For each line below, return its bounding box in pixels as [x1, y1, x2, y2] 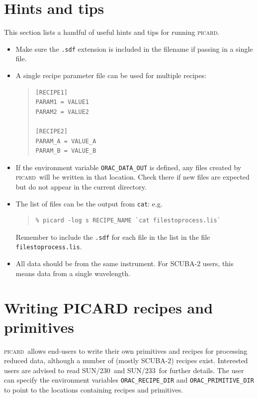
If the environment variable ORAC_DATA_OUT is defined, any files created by [15, 162, 242, 172]
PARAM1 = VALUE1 [35, 99, 89, 106]
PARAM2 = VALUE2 [35, 108, 89, 115]
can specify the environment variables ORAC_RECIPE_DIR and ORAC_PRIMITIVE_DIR [4, 375, 254, 385]
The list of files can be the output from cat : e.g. [15, 198, 163, 208]
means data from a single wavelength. [15, 268, 130, 278]
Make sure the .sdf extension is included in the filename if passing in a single [15, 43, 253, 54]
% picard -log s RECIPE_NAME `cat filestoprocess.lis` [35, 217, 221, 224]
